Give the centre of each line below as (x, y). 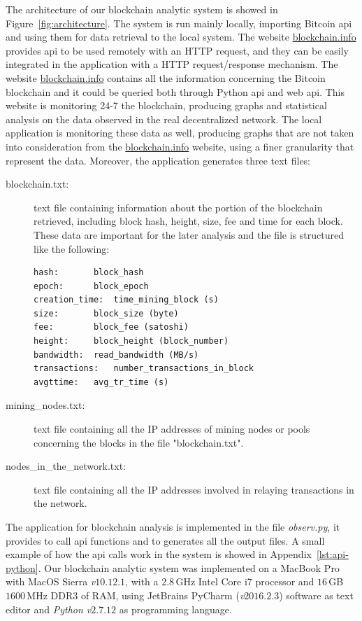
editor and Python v (49, 609)
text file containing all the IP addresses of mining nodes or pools (172, 429)
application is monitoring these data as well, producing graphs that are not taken (180, 133)
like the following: (72, 248)
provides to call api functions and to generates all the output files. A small (165, 540)
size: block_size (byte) (106, 313)
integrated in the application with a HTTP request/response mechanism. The (172, 64)
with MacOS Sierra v (51, 581)
